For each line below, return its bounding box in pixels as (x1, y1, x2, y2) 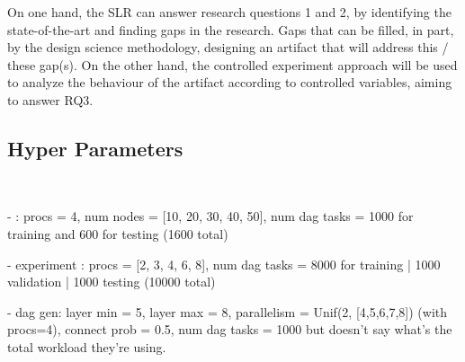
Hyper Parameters (7, 134, 183, 162)
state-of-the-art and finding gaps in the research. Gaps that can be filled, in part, (7, 20, 454, 39)
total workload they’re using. (7, 337, 166, 356)
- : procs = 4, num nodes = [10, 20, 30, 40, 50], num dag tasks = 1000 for (7, 207, 414, 225)
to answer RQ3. (7, 90, 94, 109)
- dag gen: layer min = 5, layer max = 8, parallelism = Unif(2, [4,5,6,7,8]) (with (7, 302, 448, 321)
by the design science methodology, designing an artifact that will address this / (7, 38, 449, 57)
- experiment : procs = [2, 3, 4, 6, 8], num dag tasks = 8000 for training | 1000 (7, 254, 441, 273)
